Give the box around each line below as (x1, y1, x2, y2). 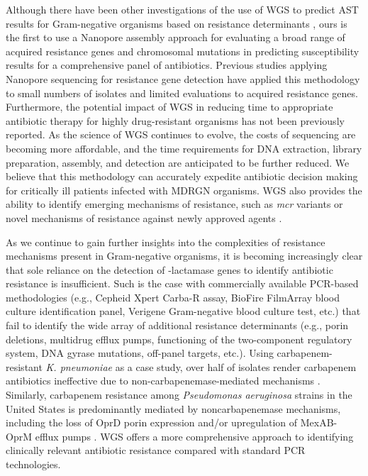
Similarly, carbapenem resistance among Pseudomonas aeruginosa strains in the (6, 387, 352, 402)
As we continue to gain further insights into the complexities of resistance (6, 234, 325, 249)
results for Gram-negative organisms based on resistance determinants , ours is (6, 16, 347, 31)
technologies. (6, 457, 61, 471)
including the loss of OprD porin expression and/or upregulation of (6, 415, 298, 430)
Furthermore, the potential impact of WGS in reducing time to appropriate (6, 99, 333, 114)
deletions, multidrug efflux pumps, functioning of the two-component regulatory (6, 331, 352, 346)
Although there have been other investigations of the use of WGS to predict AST (6, 2, 359, 16)
